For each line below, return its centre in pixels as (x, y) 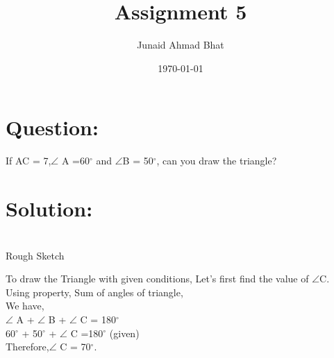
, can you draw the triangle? (217, 161)
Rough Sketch (35, 255)
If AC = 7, (28, 161)
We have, (25, 306)
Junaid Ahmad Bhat (181, 45)
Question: (52, 127)
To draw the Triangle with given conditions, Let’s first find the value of (157, 279)
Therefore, (27, 347)
